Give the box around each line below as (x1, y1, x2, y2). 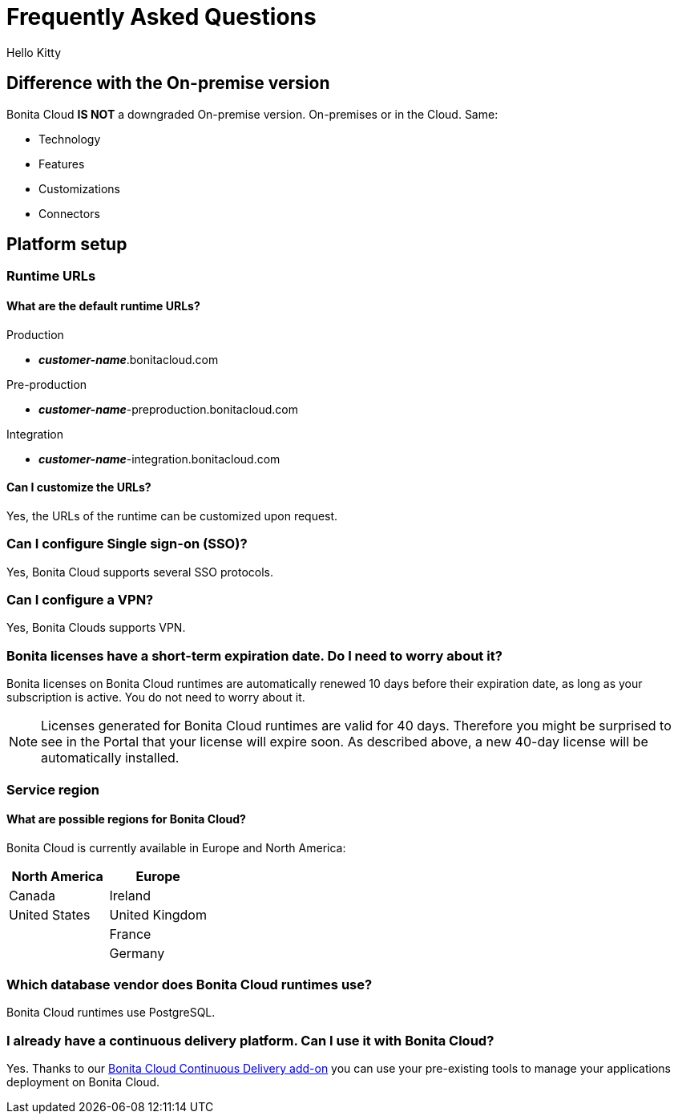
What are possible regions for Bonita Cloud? (6, 812, 246, 827)
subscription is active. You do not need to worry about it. (6, 690, 305, 705)
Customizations (38, 181, 121, 196)
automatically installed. (41, 750, 180, 766)
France (109, 925, 151, 942)
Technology (38, 131, 101, 146)
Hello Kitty (6, 45, 61, 59)
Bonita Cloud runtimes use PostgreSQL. (6, 1005, 216, 1020)
